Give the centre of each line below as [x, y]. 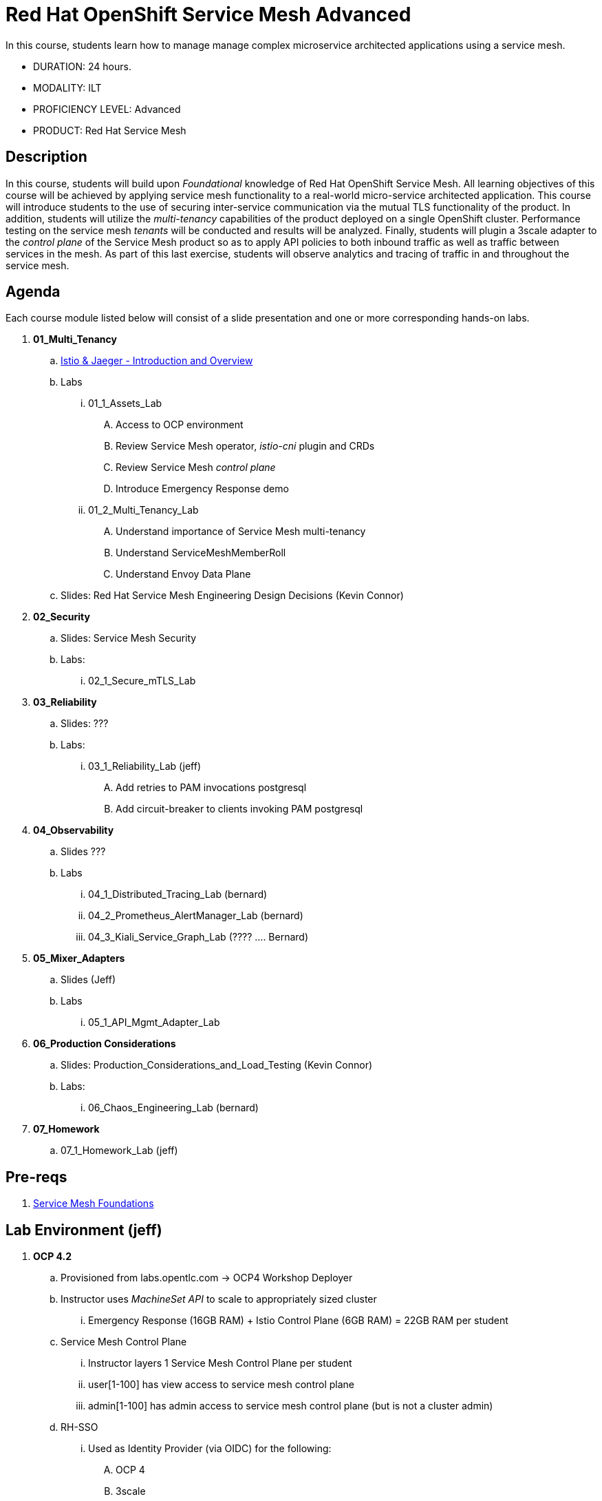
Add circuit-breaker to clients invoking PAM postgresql [239, 809]
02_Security [62, 617]
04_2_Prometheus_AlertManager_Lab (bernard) [196, 916]
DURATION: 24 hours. [82, 66]
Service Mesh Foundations [94, 1204]
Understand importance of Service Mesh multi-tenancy [241, 532]
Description [46, 157]
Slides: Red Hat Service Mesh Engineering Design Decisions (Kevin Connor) [232, 596]
